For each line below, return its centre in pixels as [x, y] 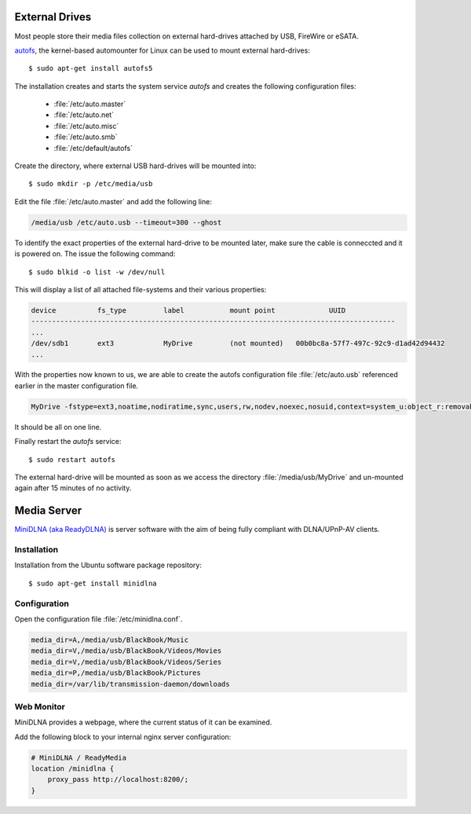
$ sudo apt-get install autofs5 [91, 68]
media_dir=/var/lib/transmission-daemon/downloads [131, 684]
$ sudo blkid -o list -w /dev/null [97, 272]
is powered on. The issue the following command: [95, 254]
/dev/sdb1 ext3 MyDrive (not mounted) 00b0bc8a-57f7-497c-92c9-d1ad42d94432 [238, 343]
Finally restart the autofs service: [68, 442]
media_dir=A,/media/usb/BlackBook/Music [110, 640]
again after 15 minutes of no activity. [73, 488]
